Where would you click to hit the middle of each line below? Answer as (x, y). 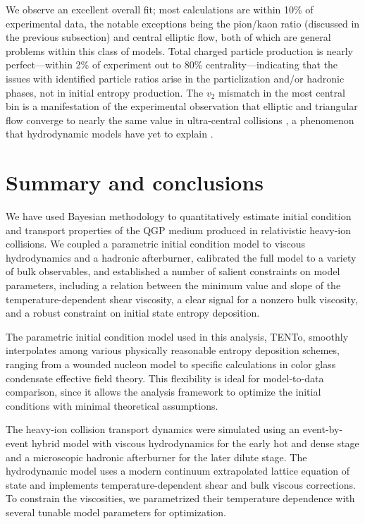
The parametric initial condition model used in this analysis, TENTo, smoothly (177, 336)
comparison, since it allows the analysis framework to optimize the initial (163, 392)
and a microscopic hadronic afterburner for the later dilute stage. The (156, 457)
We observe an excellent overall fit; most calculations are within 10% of (160, 9)
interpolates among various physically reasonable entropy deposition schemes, (173, 350)
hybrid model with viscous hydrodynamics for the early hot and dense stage (195, 443)
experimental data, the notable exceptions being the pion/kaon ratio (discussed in (183, 23)
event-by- (323, 429)
